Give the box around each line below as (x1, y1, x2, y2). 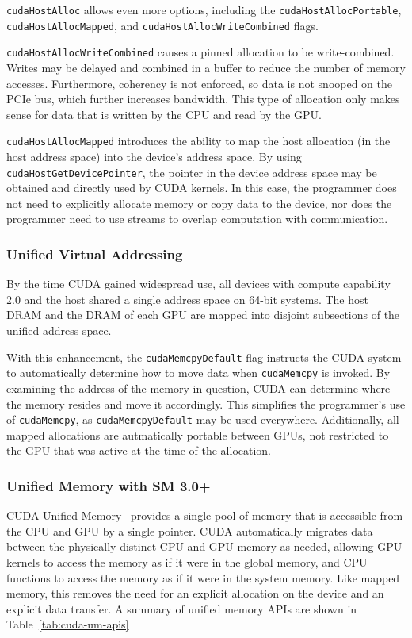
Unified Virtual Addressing (6, 244, 183, 263)
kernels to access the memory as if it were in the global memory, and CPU (6, 553, 368, 570)
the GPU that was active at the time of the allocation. (6, 442, 272, 459)
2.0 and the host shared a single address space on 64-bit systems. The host (6, 290, 368, 307)
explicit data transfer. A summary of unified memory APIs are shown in (6, 600, 357, 617)
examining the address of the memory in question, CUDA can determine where (6, 379, 391, 396)
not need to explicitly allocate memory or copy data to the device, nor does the (6, 194, 392, 211)
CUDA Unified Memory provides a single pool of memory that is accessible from (6, 507, 403, 524)
